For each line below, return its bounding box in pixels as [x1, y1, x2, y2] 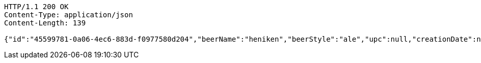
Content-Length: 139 [4, 19, 86, 27]
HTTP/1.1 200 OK [4, 3, 69, 11]
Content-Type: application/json [4, 11, 133, 19]
